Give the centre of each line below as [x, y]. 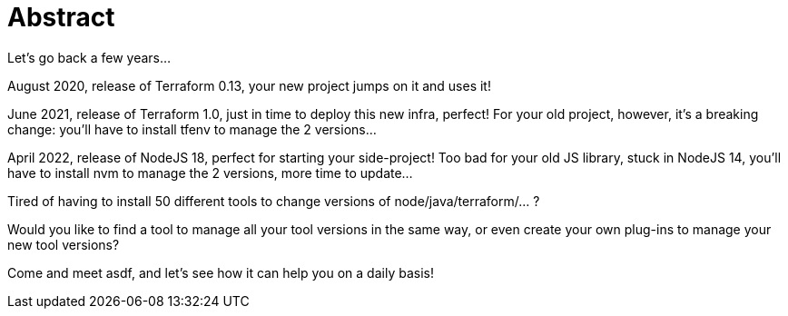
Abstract [61, 17]
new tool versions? [64, 244]
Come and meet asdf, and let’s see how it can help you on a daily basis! [221, 272]
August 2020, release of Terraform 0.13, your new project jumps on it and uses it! [249, 85]
